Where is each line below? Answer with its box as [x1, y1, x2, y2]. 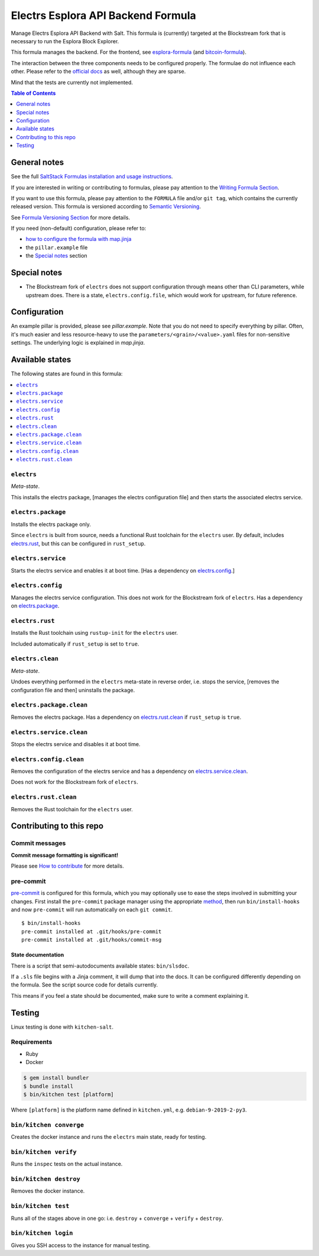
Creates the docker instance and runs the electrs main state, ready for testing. [11, 1133, 207, 1141]
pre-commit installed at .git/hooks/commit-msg [21, 936, 162, 943]
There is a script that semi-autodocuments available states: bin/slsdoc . [11, 962, 190, 969]
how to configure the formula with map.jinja [25, 236, 132, 243]
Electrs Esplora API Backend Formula [11, 9, 196, 22]
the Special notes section [25, 252, 88, 259]
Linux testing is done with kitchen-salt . [11, 1023, 114, 1030]
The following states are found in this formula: [11, 370, 123, 377]
